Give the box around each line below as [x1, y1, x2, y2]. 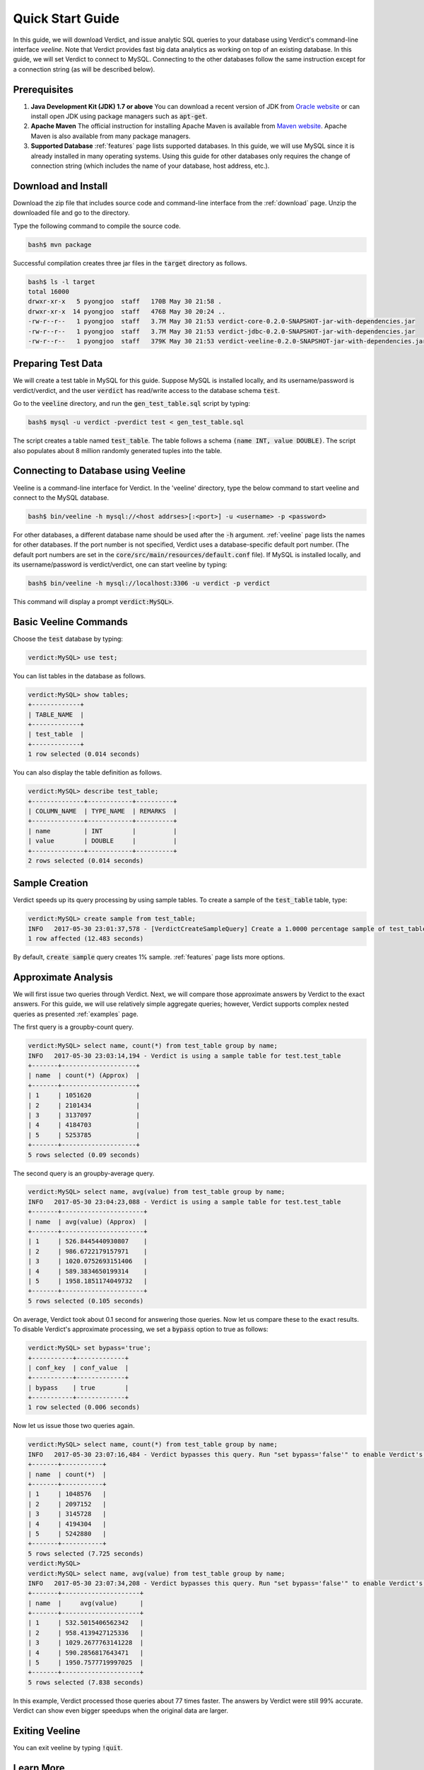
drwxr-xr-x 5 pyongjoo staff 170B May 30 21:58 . [28, 297, 222, 306]
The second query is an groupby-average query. [13, 1169, 155, 1177]
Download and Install [13, 180, 108, 192]
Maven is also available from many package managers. [30, 132, 191, 140]
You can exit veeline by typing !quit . [13, 1744, 123, 1752]
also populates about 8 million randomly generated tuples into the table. [13, 446, 223, 455]
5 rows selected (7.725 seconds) [28, 1549, 144, 1558]
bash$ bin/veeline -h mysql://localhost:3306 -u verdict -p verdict [28, 579, 271, 588]
